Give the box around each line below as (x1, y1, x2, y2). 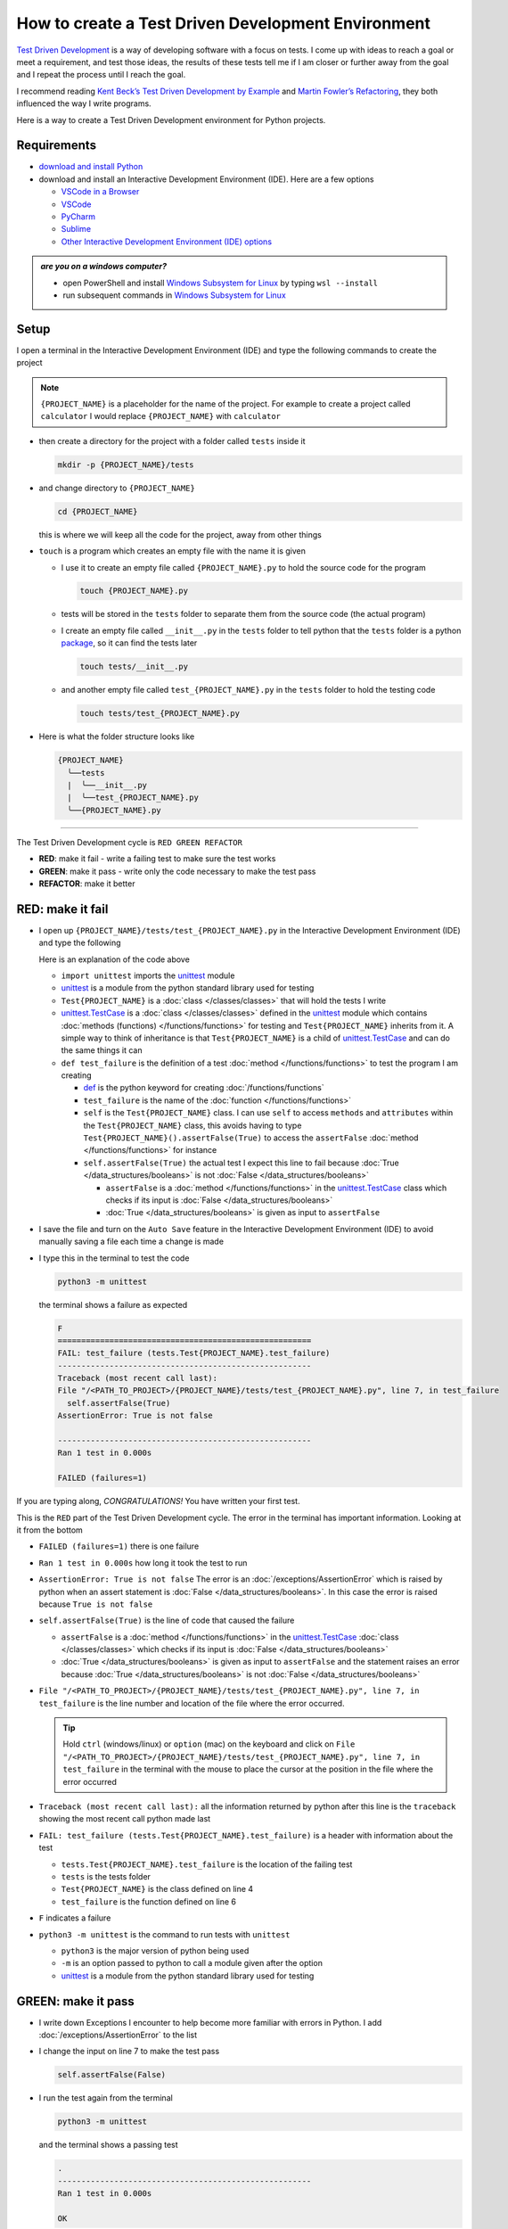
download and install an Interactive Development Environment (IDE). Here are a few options (38, 174, 374, 185)
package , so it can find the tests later (61, 637, 198, 648)
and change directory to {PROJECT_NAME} (38, 482, 195, 493)
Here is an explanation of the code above (38, 954, 191, 965)
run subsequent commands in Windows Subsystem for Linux (62, 290, 287, 300)
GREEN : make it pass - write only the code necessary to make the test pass (38, 866, 316, 876)
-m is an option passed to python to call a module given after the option (61, 1958, 323, 1969)
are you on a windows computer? (40, 261, 167, 272)
